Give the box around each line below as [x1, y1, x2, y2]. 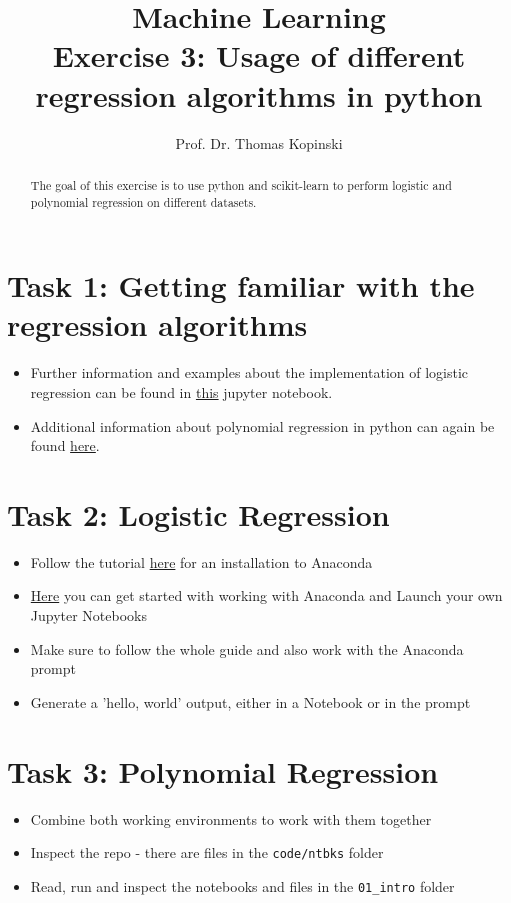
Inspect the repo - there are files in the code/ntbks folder [30, 842, 384, 863]
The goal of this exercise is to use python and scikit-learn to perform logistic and [30, 176, 452, 193]
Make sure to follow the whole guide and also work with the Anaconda [30, 638, 464, 659]
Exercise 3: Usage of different [52, 35, 466, 76]
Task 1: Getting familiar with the [7, 265, 475, 306]
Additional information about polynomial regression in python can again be [30, 415, 495, 436]
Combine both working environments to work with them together [30, 808, 432, 829]
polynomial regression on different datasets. [30, 193, 257, 210]
